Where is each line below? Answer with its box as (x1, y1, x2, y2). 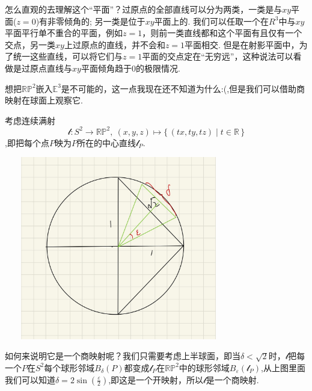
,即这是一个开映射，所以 (108, 373, 204, 386)
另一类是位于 (94, 14, 145, 27)
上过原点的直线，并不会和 (64, 38, 165, 51)
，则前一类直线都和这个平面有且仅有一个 (142, 26, 302, 39)
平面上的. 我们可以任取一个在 (154, 14, 269, 27)
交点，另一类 (5, 38, 55, 51)
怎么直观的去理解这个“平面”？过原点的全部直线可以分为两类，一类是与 (5, 3, 283, 15)
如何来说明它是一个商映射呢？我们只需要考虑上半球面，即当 (5, 349, 240, 362)
